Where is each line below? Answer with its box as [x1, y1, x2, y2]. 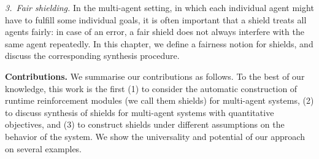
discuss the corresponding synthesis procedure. [5, 49, 180, 62]
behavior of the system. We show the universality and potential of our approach [5, 130, 305, 142]
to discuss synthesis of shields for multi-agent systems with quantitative [5, 106, 274, 118]
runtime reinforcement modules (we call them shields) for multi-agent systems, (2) [5, 94, 314, 107]
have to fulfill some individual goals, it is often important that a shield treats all [5, 13, 307, 26]
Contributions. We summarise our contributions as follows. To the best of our [5, 69, 305, 82]
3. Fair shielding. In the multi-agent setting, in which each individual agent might [5, 1, 314, 14]
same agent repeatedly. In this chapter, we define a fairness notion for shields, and [5, 37, 313, 50]
